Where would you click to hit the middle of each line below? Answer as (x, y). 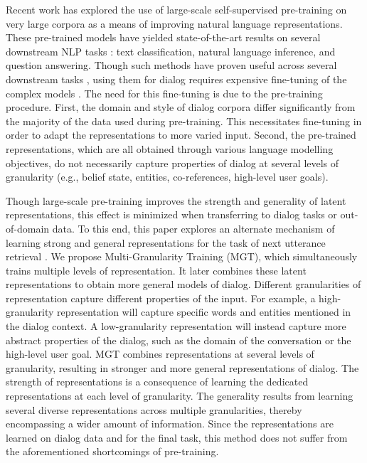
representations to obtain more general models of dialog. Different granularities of (183, 284)
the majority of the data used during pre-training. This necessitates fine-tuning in (184, 121)
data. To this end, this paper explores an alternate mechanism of (193, 228)
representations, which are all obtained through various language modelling (170, 148)
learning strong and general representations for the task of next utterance (166, 242)
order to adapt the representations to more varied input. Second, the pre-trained (181, 135)
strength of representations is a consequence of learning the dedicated (157, 382)
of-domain (28, 228)
